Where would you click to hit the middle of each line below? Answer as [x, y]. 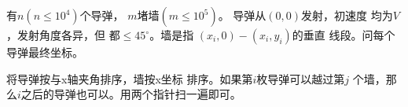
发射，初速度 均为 [347, 15]
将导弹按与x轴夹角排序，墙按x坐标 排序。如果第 [130, 78]
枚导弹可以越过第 [301, 78]
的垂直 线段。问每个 [344, 35]
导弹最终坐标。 [45, 52]
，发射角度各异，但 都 [63, 35]
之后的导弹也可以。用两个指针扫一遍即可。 [131, 94]
